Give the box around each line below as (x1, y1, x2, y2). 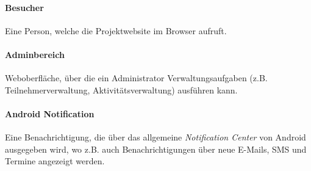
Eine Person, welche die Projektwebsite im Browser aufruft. (5, 24, 227, 37)
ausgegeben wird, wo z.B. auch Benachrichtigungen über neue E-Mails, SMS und (5, 142, 307, 155)
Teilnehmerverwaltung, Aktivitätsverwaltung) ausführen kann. (5, 83, 238, 96)
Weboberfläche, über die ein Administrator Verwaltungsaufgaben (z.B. (5, 71, 268, 84)
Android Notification (5, 107, 95, 120)
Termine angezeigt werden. (5, 155, 105, 167)
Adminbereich (5, 48, 65, 60)
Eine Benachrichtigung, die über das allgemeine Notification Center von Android (5, 131, 306, 144)
